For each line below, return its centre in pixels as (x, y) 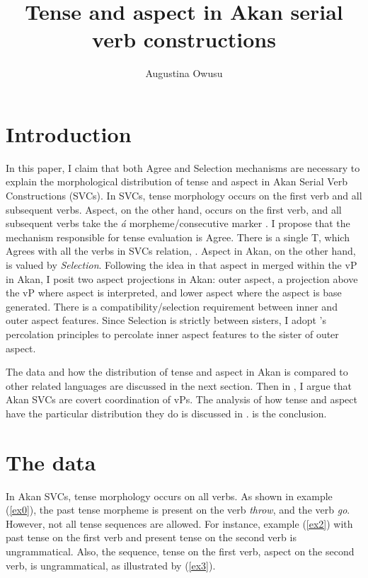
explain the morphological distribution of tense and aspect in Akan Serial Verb (177, 181)
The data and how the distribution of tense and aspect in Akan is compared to (177, 372)
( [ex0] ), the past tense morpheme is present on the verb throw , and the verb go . (178, 510)
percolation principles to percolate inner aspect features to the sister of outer (172, 334)
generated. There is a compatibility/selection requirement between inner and (172, 306)
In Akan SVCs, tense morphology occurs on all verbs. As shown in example (169, 496)
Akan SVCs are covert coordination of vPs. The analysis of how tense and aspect (182, 399)
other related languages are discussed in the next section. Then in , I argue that (179, 385)
